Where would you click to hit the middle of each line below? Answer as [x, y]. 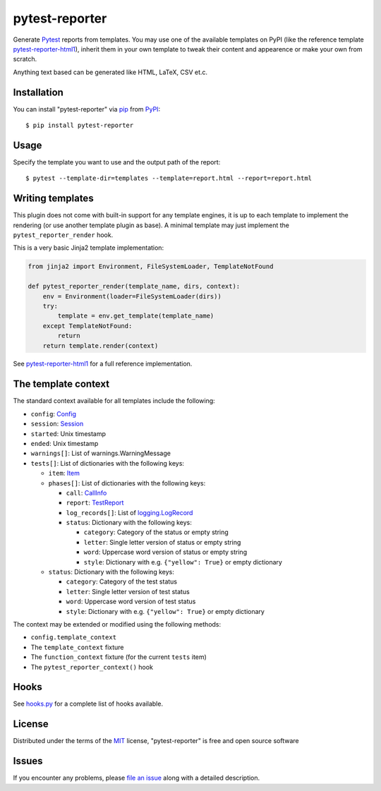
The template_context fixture [77, 647]
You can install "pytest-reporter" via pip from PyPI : [87, 109]
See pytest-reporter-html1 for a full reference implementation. [103, 364]
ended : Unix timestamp [65, 443]
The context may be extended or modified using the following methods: [117, 624]
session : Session [57, 424]
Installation [38, 92]
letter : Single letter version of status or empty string [162, 542]
